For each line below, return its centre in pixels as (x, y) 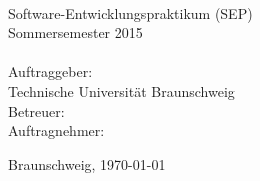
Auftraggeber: (50, 71)
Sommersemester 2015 (75, 32)
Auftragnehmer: (56, 130)
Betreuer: (36, 110)
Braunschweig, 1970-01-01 (87, 163)
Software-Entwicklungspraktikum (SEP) (130, 12)
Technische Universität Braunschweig (121, 90)
